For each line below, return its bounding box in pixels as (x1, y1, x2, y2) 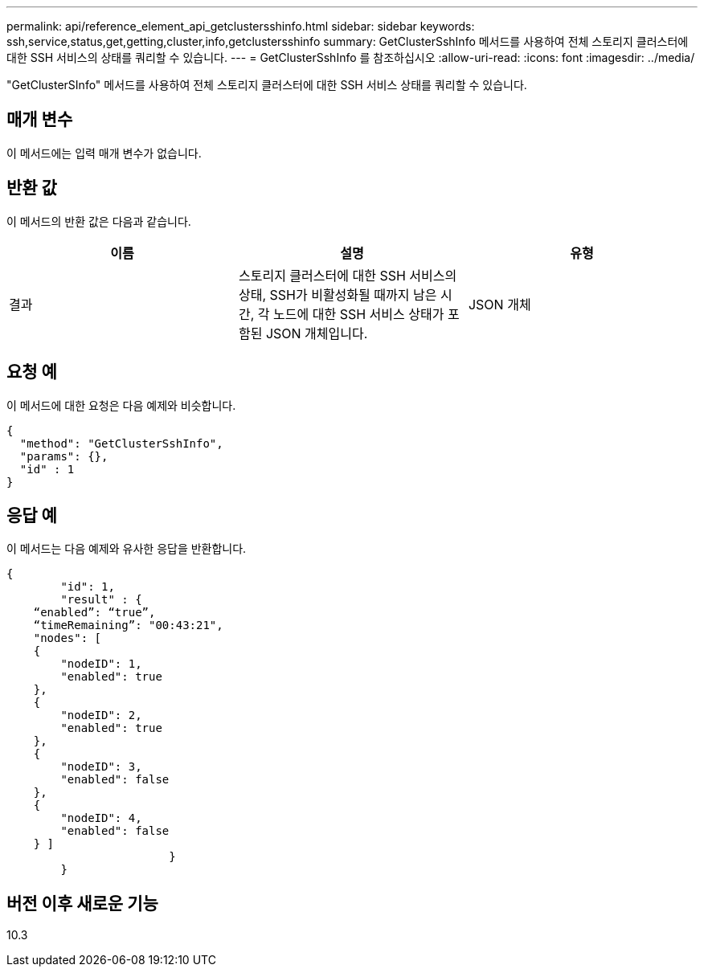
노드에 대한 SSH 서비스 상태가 (273, 305, 444, 322)
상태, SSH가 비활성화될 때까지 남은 (238, 286, 437, 303)
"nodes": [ (33, 632, 102, 645)
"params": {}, (19, 449, 108, 463)
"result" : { (60, 593, 142, 607)
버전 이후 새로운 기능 (6, 893, 158, 914)
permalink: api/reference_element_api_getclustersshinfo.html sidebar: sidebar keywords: (6, 19, 475, 33)
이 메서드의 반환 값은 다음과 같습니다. (6, 214, 191, 228)
